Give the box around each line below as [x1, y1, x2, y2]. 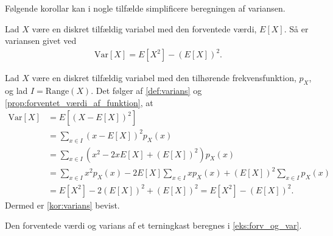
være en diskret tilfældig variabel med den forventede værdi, [32, 22, 257, 35]
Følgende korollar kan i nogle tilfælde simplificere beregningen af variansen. [5, 2, 286, 14]
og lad [5, 84, 28, 97]
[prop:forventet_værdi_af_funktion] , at [5, 96, 153, 109]
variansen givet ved [5, 34, 77, 47]
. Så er [284, 22, 309, 35]
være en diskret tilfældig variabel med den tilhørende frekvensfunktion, [32, 71, 296, 84]
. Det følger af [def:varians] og [91, 84, 202, 97]
